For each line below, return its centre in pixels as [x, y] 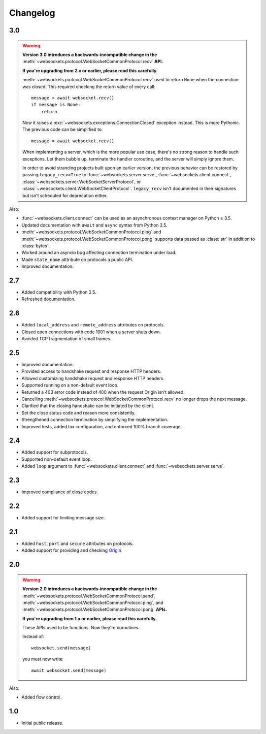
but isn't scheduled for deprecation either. [65, 195]
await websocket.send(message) [69, 670]
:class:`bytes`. [36, 246]
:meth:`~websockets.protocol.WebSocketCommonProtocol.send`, [89, 596]
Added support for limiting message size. [63, 518]
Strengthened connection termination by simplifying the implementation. [95, 420]
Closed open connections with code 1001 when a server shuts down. [91, 332]
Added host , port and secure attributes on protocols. [78, 543]
